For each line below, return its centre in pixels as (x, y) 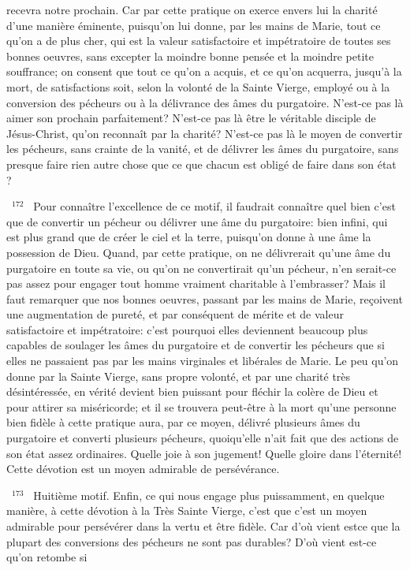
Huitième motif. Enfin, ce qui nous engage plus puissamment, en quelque (209, 495)
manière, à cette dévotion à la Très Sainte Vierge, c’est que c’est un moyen (187, 510)
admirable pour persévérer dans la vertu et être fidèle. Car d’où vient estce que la (203, 526)
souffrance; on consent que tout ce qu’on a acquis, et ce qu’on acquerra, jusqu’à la (204, 71)
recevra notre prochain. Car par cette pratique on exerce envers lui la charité (192, 9)
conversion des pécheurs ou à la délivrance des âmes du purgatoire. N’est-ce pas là (205, 102)
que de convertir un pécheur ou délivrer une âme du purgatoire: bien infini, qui (197, 221)
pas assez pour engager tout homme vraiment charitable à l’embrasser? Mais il (196, 283)
